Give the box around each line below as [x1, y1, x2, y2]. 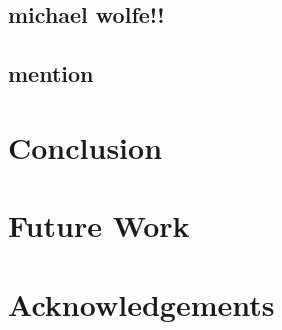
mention [8, 58, 94, 89]
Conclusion [8, 126, 163, 167]
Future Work [8, 205, 190, 246]
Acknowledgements [8, 283, 275, 324]
